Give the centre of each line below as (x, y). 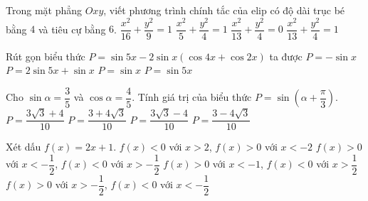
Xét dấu (23, 147)
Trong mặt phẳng (44, 10)
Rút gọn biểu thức (46, 56)
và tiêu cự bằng (72, 29)
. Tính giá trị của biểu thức (192, 97)
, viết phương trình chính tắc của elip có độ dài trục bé (224, 10)
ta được (286, 56)
